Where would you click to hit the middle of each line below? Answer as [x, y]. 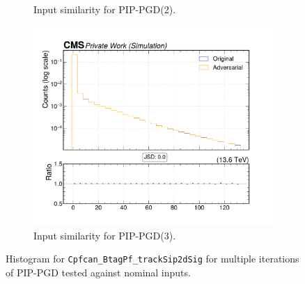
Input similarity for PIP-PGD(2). [105, 9]
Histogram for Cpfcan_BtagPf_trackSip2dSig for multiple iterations [152, 259]
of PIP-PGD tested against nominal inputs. [98, 272]
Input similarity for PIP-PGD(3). [105, 235]
